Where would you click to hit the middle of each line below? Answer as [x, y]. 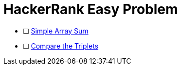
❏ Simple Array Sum [56, 31]
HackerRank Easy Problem [91, 9]
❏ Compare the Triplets [61, 46]
